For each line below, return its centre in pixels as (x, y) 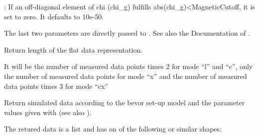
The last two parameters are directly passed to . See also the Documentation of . (127, 33)
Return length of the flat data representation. (73, 49)
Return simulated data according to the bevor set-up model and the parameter (125, 103)
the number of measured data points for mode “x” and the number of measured (126, 76)
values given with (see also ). (48, 112)
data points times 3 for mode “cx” (56, 86)
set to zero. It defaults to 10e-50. (54, 16)
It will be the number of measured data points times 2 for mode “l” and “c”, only (129, 66)
